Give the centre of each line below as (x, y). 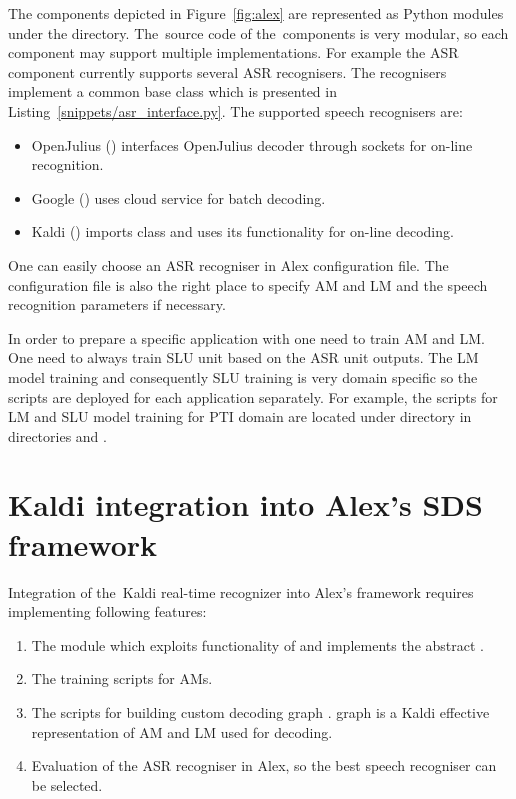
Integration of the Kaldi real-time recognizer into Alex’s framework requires (241, 591)
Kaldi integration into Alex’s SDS (245, 504)
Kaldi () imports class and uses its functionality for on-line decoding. (242, 231)
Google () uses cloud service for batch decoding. (178, 197)
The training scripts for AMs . (122, 678)
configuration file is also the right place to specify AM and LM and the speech (248, 284)
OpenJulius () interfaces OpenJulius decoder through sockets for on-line (252, 144)
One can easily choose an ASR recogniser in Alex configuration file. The (228, 264)
